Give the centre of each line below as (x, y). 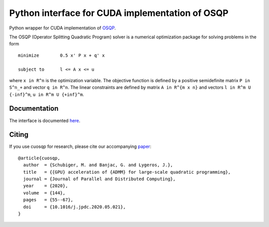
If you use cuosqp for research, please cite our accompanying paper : (80, 146)
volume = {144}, (44, 193)
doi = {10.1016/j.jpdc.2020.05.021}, (74, 207)
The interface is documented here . (45, 120)
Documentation (34, 109)
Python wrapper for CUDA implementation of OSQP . (63, 28)
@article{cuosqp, (39, 158)
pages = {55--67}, (48, 200)
